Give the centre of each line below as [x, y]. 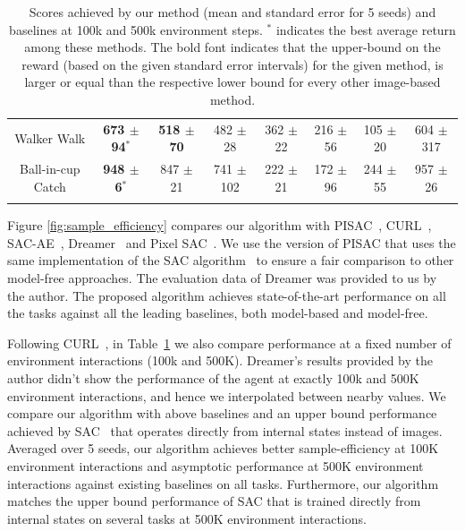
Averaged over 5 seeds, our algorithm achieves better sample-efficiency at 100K [223, 448]
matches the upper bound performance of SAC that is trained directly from [214, 501]
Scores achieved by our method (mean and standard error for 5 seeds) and [232, 12]
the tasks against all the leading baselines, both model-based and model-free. [218, 313]
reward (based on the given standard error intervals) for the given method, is [232, 64]
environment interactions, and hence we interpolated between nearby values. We [227, 395]
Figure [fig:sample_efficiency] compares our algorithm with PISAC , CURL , [220, 225]
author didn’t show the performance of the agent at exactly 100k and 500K [213, 377]
